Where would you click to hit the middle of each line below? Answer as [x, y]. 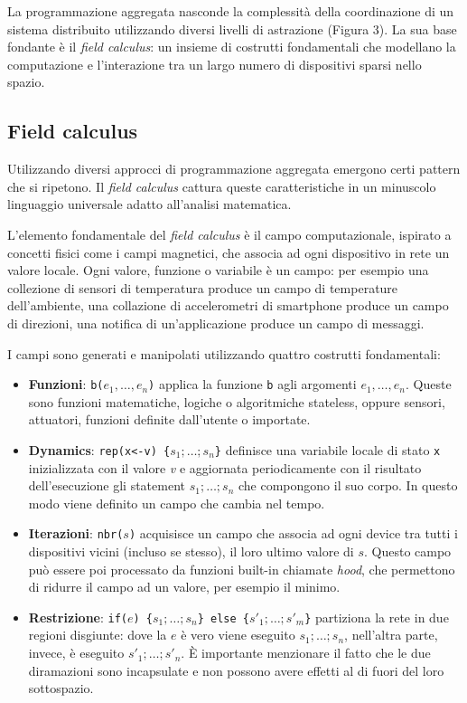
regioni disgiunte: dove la [98, 635]
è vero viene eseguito [238, 635]
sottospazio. [61, 688]
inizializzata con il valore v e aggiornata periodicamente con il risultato [225, 467]
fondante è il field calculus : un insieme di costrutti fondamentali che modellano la [232, 47]
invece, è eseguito [76, 653]
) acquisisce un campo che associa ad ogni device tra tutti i [293, 533]
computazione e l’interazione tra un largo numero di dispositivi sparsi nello [215, 64]
